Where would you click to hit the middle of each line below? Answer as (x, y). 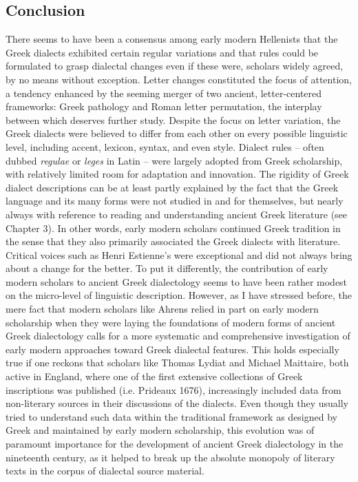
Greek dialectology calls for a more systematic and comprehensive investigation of (178, 336)
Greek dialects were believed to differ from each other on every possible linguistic (177, 133)
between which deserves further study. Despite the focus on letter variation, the (173, 119)
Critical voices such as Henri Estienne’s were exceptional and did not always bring (179, 254)
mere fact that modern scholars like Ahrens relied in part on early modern (162, 309)
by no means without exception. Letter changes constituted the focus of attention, (179, 79)
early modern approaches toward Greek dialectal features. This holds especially (172, 349)
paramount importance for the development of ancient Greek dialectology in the (175, 444)
